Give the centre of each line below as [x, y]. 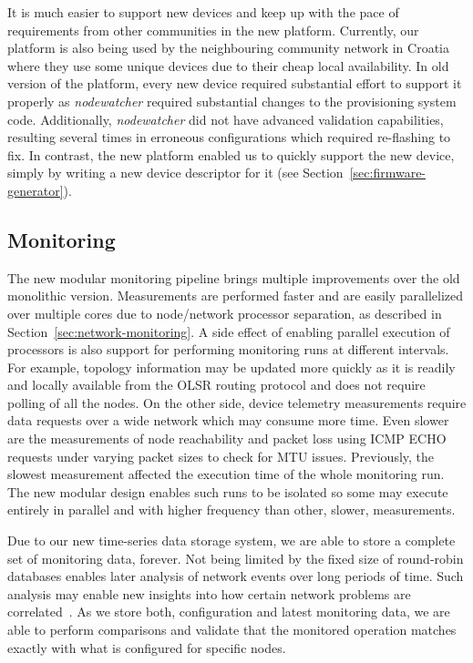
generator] [36, 190]
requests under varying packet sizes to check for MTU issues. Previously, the [221, 456]
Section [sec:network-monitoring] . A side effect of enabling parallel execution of [229, 331]
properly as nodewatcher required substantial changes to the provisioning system [232, 101]
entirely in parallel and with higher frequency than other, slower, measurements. [231, 510]
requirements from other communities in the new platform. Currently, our [213, 30]
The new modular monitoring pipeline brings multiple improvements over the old [234, 277]
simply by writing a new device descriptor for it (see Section [175, 173]
